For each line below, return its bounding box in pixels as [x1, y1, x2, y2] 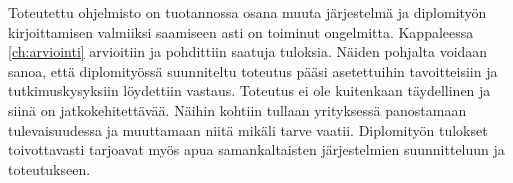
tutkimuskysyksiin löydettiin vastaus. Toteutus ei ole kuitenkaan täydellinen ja [8, 80, 491, 101]
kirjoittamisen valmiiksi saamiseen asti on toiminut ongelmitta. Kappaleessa [8, 21, 474, 42]
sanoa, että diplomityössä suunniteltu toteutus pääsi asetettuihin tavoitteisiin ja [8, 60, 498, 81]
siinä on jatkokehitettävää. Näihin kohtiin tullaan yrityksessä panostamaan [8, 99, 467, 120]
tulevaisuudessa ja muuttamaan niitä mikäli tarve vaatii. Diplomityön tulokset [8, 119, 488, 140]
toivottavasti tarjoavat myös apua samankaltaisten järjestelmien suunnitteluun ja [8, 139, 505, 160]
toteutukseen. [8, 158, 91, 179]
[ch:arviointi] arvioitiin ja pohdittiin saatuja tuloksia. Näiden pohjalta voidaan [8, 41, 488, 62]
